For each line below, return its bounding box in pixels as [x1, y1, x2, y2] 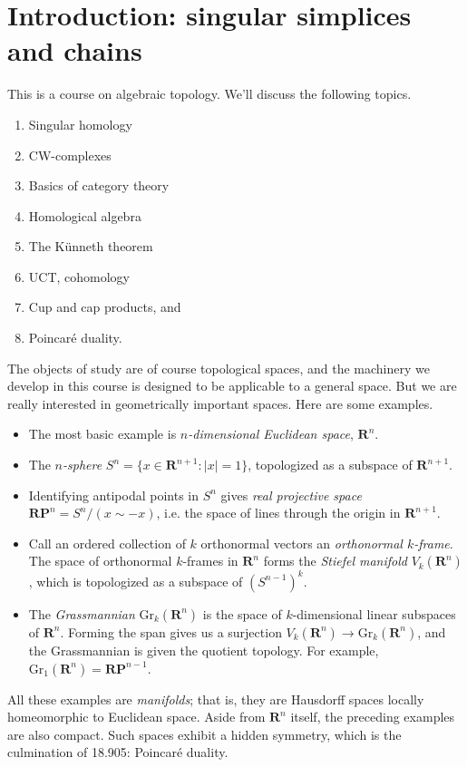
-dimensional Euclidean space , [188, 424, 354, 443]
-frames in [182, 551, 238, 570]
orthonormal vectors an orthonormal [200, 533, 403, 552]
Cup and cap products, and [28, 297, 181, 316]
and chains [7, 32, 142, 69]
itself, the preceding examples [290, 707, 455, 726]
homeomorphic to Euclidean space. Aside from [7, 707, 266, 726]
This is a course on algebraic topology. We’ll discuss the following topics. [7, 84, 412, 103]
